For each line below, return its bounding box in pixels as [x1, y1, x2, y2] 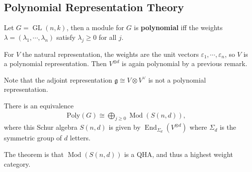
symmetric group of [4, 133, 62, 143]
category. [4, 158, 31, 169]
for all [99, 32, 117, 42]
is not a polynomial [148, 74, 206, 85]
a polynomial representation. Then [4, 58, 107, 69]
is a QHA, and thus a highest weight [124, 149, 233, 159]
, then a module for [66, 22, 124, 33]
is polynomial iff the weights [134, 22, 223, 33]
